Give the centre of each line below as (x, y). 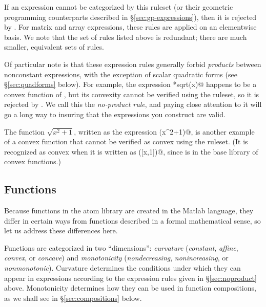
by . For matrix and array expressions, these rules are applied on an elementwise (130, 27)
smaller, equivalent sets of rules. (54, 47)
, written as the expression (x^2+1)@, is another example (164, 131)
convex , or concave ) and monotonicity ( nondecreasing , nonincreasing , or (116, 258)
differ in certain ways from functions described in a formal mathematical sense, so (132, 220)
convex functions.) (33, 161)
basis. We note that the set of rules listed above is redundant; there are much (126, 37)
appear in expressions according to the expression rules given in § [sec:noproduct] (130, 278)
